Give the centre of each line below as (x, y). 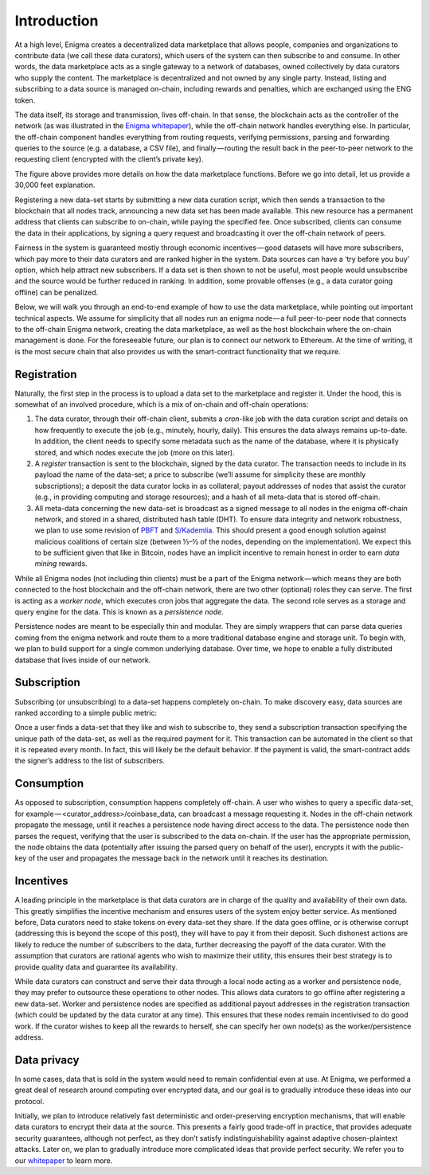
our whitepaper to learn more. (64, 1160)
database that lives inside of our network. (83, 660)
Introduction (57, 21)
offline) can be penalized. (57, 292)
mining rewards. (61, 564)
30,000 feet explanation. (55, 185)
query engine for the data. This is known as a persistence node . (119, 612)
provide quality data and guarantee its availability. (96, 966)
